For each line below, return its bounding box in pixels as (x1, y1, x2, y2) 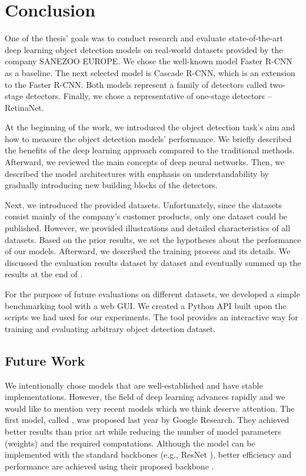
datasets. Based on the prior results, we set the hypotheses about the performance (5, 233, 301, 245)
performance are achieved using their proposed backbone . (5, 459, 214, 472)
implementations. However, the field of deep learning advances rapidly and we (5, 390, 285, 403)
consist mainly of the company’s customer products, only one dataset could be (5, 210, 288, 222)
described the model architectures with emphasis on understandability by (5, 167, 269, 179)
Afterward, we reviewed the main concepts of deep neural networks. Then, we (5, 156, 285, 168)
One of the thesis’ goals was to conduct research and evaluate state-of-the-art (5, 32, 284, 44)
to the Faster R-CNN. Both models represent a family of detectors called (5, 78, 267, 90)
